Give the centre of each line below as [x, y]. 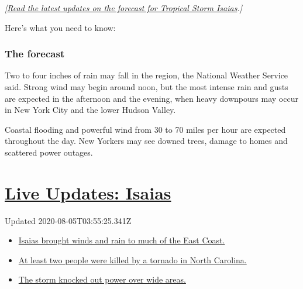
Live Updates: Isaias [88, 192]
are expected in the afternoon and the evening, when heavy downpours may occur [151, 98]
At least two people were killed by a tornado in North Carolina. [132, 259]
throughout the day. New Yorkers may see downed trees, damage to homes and [146, 141]
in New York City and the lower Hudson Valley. [90, 110]
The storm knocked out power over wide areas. [102, 279]
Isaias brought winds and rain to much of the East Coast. [122, 240]
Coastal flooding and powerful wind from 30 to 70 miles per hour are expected [145, 129]
